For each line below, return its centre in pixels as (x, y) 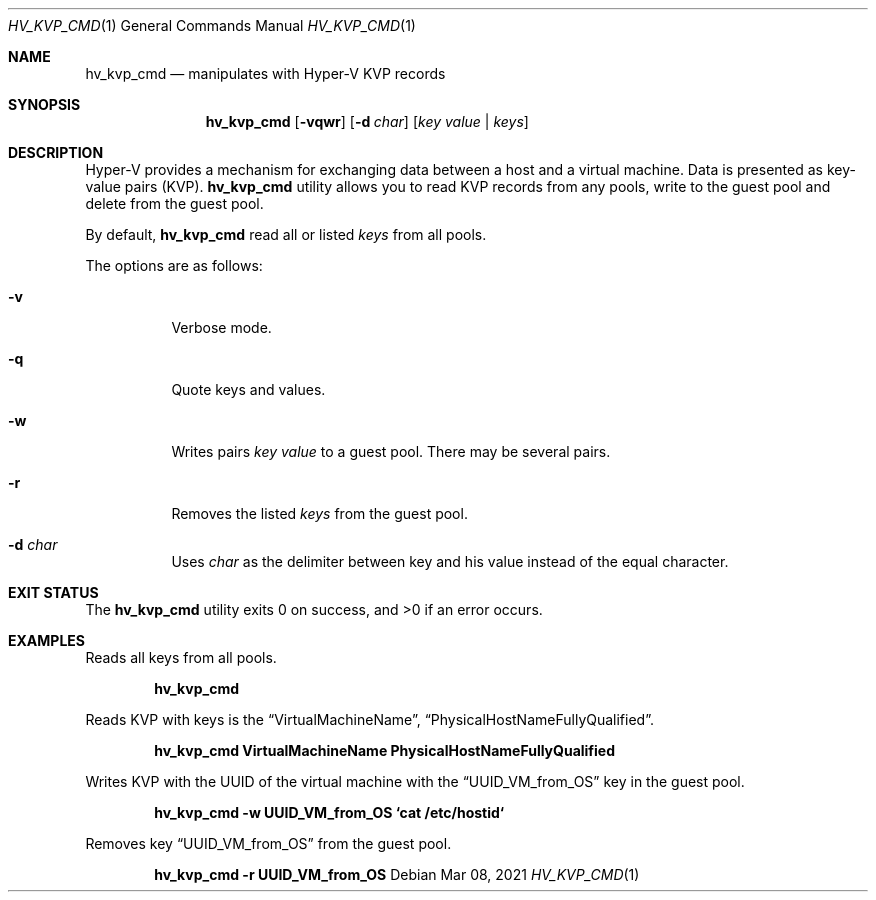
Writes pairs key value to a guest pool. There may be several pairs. (391, 451)
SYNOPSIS (44, 104)
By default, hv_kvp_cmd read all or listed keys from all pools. (286, 234)
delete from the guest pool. (174, 203)
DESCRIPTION (56, 152)
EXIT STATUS (53, 592)
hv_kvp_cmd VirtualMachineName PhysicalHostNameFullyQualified (384, 750)
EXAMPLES (46, 640)
